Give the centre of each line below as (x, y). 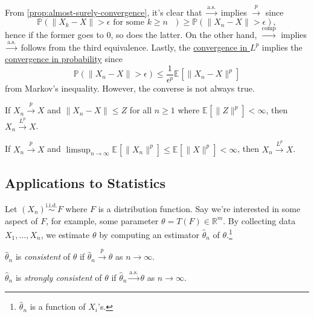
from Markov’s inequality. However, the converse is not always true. (130, 88)
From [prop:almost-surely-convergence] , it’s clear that (104, 12)
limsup (78, 150)
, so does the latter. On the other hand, (184, 35)
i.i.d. (51, 206)
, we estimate (65, 234)
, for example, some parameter (102, 220)
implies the (282, 47)
